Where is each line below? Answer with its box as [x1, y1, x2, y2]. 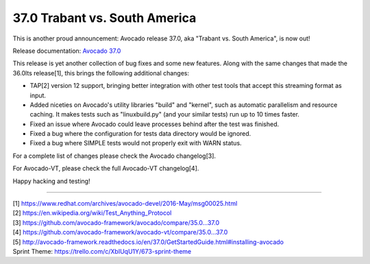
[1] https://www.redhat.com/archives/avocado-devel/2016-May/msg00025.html [12, 200, 238, 208]
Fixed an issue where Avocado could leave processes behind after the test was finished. [29, 120, 280, 128]
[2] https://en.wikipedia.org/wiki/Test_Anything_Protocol [12, 209, 172, 217]
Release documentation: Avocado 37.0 [12, 47, 121, 55]
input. [29, 91, 47, 99]
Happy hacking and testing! [12, 177, 90, 185]
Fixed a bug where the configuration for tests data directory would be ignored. [29, 130, 251, 138]
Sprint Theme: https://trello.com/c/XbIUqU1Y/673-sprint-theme [12, 247, 192, 255]
